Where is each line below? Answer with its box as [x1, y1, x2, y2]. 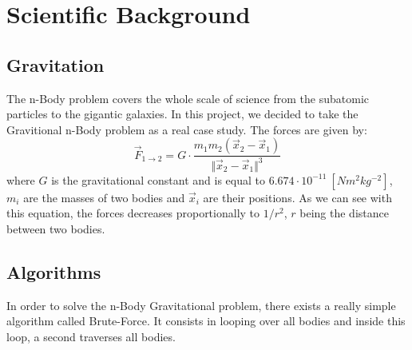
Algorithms [6, 259, 101, 284]
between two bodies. [6, 220, 105, 237]
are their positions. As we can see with [203, 189, 392, 205]
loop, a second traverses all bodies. [6, 328, 176, 344]
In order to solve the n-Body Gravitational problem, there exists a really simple [6, 296, 396, 313]
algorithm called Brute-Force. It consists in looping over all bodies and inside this [6, 312, 406, 329]
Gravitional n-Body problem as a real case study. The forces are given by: [6, 121, 367, 137]
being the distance [299, 205, 389, 221]
